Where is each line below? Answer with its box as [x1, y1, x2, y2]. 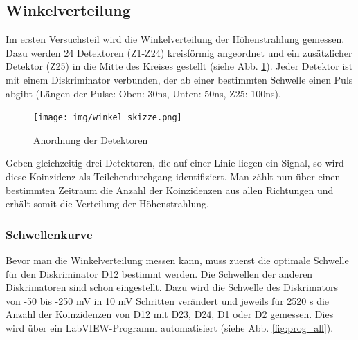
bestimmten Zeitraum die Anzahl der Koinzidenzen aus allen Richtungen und [6, 182, 334, 197]
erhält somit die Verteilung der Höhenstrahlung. [6, 196, 209, 211]
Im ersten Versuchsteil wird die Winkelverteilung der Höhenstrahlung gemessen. [6, 32, 345, 46]
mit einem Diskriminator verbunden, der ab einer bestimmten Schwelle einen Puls [6, 72, 353, 86]
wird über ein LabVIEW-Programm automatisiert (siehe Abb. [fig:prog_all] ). [6, 320, 334, 334]
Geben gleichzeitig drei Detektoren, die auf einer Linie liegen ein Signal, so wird [6, 155, 344, 170]
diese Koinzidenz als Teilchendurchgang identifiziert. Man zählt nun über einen [6, 169, 341, 184]
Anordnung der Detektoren [33, 132, 148, 147]
